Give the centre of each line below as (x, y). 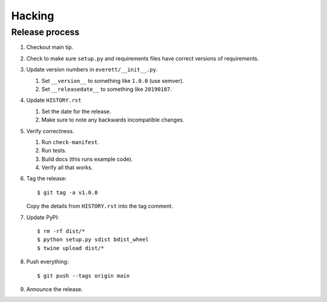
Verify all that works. (67, 168)
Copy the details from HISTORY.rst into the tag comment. (100, 206)
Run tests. (54, 151)
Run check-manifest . (70, 142)
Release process (45, 32)
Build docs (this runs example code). (87, 159)
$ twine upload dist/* (71, 248)
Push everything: (48, 262)
